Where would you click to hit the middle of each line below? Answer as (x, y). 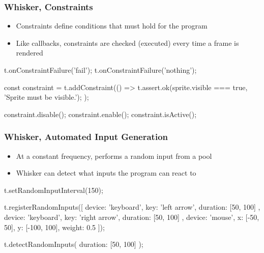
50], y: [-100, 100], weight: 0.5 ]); (54, 227)
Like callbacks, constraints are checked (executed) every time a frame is (127, 43)
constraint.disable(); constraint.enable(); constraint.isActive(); (100, 114)
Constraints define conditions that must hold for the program (112, 26)
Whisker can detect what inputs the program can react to (106, 173)
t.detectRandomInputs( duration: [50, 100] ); (74, 244)
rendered (30, 53)
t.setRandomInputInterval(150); (54, 190)
